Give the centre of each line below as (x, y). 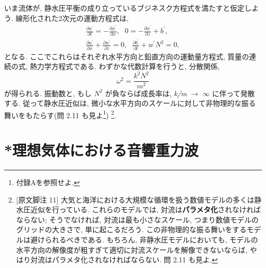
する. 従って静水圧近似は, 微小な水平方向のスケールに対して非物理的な (123, 103)
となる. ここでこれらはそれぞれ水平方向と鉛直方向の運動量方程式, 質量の (127, 56)
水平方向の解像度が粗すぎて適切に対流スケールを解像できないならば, (132, 249)
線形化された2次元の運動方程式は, (72, 18)
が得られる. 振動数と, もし (48, 93)
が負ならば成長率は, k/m (146, 93)
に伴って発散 (234, 93)
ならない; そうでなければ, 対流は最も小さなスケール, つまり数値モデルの (137, 219)
